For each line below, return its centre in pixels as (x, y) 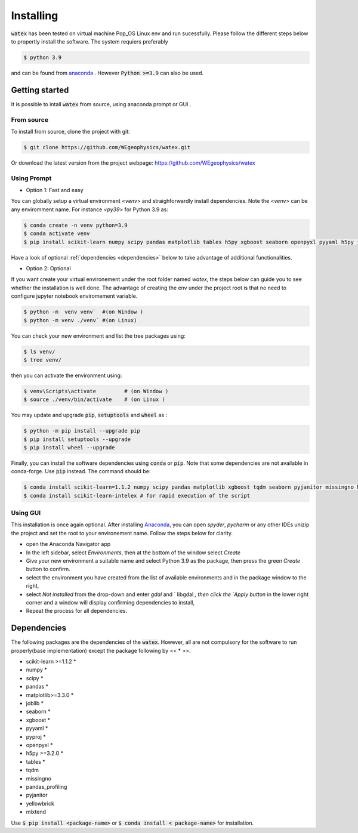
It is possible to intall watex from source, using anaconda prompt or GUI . (101, 104)
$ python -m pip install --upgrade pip (82, 431)
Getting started (40, 90)
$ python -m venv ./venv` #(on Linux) (80, 320)
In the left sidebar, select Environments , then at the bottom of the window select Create (133, 553)
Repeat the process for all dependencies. (77, 611)
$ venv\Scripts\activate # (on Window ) (96, 391)
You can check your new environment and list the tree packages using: (98, 336)
